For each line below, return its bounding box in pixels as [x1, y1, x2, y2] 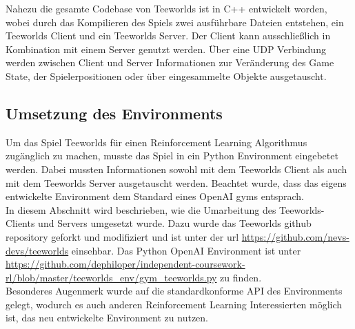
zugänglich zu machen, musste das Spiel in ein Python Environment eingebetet [6, 148, 338, 163]
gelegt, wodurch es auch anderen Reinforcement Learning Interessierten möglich [6, 297, 343, 311]
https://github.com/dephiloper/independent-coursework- [6, 257, 245, 271]
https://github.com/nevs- [241, 229, 349, 243]
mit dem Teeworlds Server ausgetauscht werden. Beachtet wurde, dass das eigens [6, 175, 347, 190]
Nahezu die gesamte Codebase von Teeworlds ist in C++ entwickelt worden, [6, 1, 327, 15]
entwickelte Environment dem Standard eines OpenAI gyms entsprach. [6, 189, 304, 203]
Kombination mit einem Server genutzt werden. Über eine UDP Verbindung [6, 41, 326, 56]
